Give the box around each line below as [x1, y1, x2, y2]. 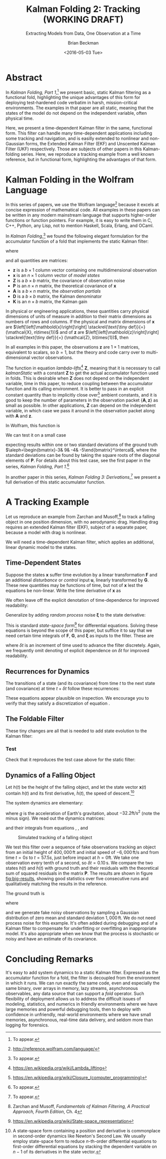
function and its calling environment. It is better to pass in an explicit [5, 386, 144, 392]
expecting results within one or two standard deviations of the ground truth [5, 442, 158, 447]
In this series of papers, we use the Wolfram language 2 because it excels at [5, 201, 159, 207]
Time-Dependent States [5, 559, 81, 567]
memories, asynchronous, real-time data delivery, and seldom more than [5, 1017, 153, 1023]
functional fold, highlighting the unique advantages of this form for [5, 94, 140, 100]
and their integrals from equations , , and [5, 825, 88, 831]
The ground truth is [5, 891, 45, 896]
